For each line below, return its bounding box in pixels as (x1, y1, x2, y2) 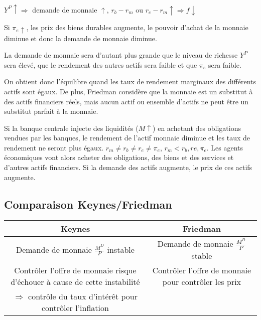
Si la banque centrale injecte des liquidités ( (4, 122, 139, 133)
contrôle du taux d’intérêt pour (28, 290, 138, 302)
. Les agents (206, 142, 243, 152)
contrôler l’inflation (41, 301, 109, 313)
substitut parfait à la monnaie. (4, 106, 98, 116)
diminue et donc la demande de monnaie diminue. (4, 33, 157, 43)
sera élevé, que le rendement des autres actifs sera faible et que (4, 59, 197, 70)
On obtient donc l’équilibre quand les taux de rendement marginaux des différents (4, 76, 256, 87)
